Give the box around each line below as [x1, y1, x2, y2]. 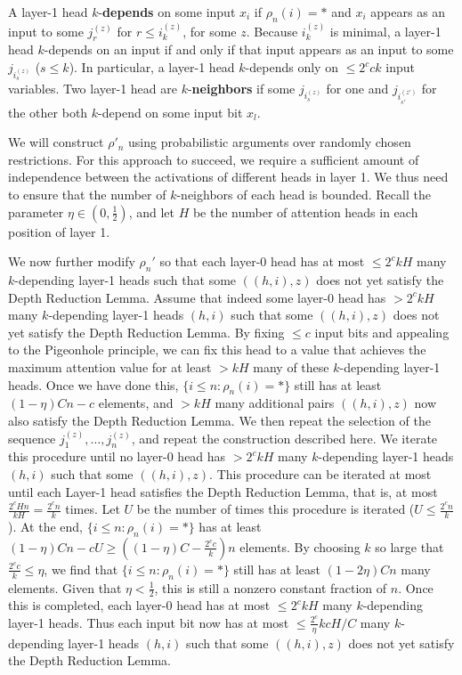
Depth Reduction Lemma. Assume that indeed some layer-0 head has [8, 288, 386, 306]
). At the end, [8, 516, 83, 535]
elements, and [98, 394, 174, 412]
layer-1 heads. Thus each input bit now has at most [8, 613, 289, 631]
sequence [8, 428, 56, 447]
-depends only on [245, 58, 338, 76]
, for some [182, 21, 237, 40]
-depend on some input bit [98, 102, 243, 121]
